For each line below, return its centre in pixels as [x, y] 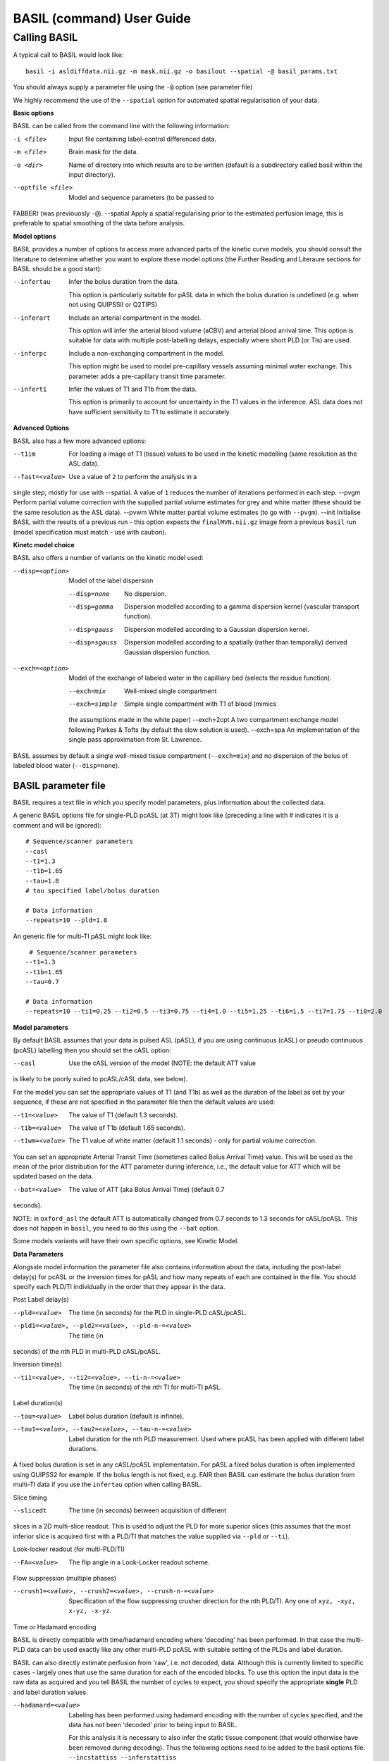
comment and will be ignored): [57, 825]
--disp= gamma [91, 606]
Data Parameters [38, 1254]
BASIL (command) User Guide [102, 18]
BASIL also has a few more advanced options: [80, 441]
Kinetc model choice [44, 545]
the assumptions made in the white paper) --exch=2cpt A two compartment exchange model [204, 720]
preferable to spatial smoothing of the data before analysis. [99, 223]
